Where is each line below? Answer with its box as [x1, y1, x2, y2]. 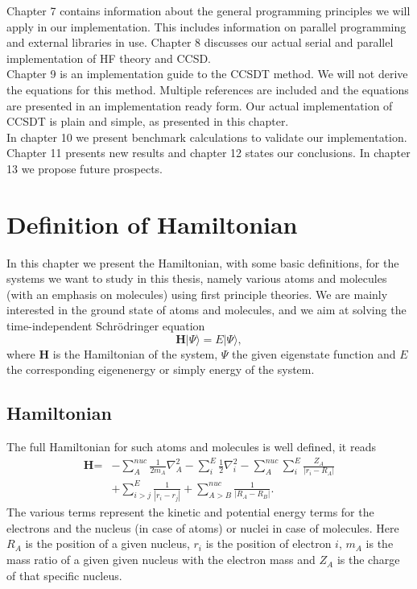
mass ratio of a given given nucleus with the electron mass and [6, 551, 316, 568]
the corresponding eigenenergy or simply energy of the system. [6, 361, 315, 378]
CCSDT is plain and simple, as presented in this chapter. [6, 113, 289, 130]
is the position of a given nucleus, [25, 535, 190, 552]
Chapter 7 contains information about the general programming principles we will [6, 2, 411, 19]
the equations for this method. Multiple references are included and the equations [6, 81, 409, 97]
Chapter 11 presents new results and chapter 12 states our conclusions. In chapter [6, 144, 411, 161]
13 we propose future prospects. [6, 160, 163, 176]
